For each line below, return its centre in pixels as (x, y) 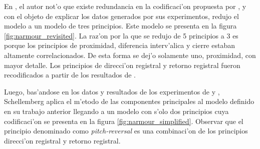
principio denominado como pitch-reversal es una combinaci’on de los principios (126, 131)
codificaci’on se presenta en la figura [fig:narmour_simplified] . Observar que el (124, 121)
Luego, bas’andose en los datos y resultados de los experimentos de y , (112, 91)
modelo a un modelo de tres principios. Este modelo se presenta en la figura (120, 26)
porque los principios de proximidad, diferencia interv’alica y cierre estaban (119, 45)
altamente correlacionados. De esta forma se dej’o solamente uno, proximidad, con (130, 55)
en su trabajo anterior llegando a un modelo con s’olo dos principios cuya (116, 111)
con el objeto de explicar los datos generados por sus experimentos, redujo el (121, 16)
